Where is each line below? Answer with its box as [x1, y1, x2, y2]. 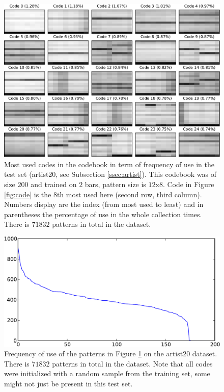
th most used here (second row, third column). [57, 189, 202, 199]
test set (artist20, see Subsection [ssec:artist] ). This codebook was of [4, 169, 216, 179]
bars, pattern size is [85, 178, 146, 189]
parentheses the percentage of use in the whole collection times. [4, 208, 202, 219]
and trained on [31, 178, 77, 189]
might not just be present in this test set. [4, 378, 133, 389]
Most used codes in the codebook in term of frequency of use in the [4, 159, 214, 169]
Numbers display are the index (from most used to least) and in [4, 199, 204, 210]
